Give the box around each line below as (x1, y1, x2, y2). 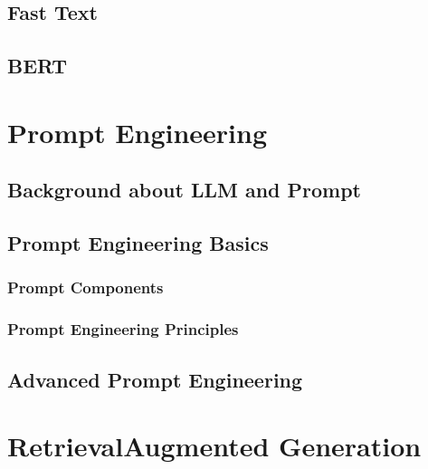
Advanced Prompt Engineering (7, 365, 303, 393)
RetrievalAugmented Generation (7, 427, 422, 464)
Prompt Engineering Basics (7, 229, 269, 257)
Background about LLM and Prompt (7, 176, 361, 204)
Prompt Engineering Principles (7, 318, 239, 340)
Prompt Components (7, 276, 164, 299)
